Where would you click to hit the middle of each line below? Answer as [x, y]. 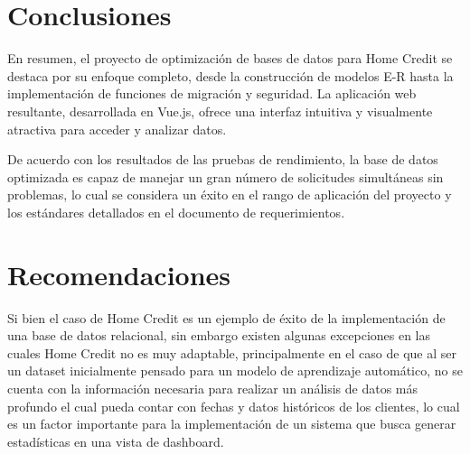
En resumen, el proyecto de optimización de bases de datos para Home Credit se [230, 58]
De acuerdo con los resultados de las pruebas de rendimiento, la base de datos [223, 159]
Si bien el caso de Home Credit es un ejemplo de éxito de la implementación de [226, 317]
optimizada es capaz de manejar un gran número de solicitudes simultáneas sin [226, 176]
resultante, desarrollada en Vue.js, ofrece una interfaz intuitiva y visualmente [220, 111]
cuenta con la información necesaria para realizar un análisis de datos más [213, 388]
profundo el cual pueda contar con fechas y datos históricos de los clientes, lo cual [234, 406]
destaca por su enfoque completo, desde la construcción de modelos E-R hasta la [230, 75]
